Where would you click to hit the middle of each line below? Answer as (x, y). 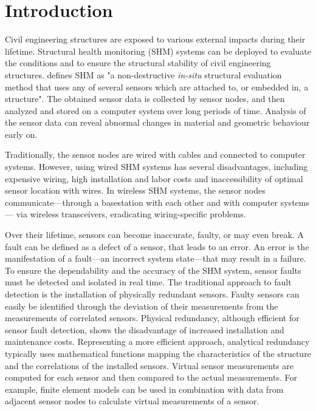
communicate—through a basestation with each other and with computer (142, 202)
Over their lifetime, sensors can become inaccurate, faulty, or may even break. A (154, 235)
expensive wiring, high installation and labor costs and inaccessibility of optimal (154, 178)
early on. (21, 134)
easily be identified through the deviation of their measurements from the (142, 306)
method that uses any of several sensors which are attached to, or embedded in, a (157, 87)
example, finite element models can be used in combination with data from (144, 389)
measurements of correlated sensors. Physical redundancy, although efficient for (152, 318)
